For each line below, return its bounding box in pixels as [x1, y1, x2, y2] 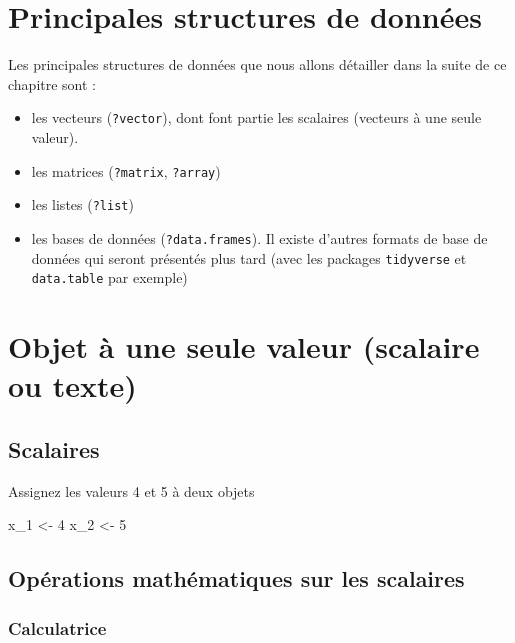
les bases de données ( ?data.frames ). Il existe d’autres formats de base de [31, 227, 488, 248]
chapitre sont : [8, 73, 97, 94]
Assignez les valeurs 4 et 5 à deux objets [8, 480, 255, 501]
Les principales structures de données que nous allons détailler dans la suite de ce [8, 54, 507, 75]
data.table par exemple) [31, 267, 188, 288]
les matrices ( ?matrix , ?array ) [31, 160, 221, 181]
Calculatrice [8, 615, 107, 640]
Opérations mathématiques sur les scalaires [8, 563, 465, 594]
